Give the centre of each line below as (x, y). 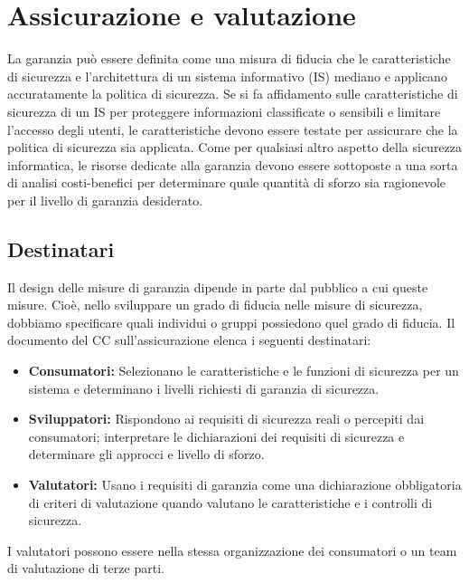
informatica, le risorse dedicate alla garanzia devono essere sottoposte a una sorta (233, 164)
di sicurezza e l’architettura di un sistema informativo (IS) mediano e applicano (227, 76)
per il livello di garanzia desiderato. (105, 200)
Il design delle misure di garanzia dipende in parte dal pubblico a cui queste (218, 287)
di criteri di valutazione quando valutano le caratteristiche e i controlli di (230, 502)
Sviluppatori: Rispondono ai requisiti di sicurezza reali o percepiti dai (226, 419)
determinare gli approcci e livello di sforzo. (146, 454)
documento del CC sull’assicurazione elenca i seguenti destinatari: (189, 340)
